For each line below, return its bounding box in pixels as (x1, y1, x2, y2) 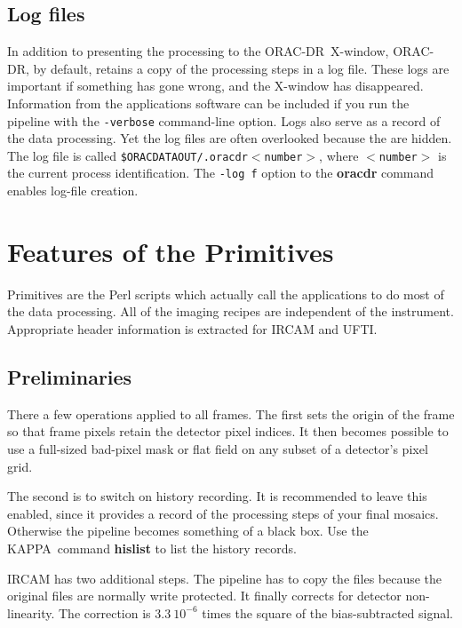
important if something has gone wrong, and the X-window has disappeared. (7, 76, 424, 95)
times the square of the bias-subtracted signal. (202, 603, 454, 622)
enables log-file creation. (7, 181, 139, 200)
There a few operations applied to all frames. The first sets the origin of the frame (7, 404, 455, 423)
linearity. (7, 603, 55, 622)
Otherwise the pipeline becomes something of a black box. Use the (7, 521, 369, 540)
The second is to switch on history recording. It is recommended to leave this (7, 487, 427, 505)
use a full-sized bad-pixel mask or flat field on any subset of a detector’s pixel (7, 440, 428, 458)
